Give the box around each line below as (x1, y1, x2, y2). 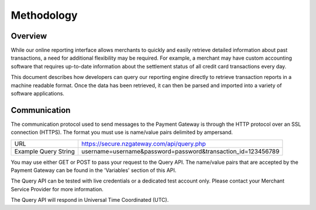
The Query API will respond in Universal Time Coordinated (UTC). (11, 197, 169, 204)
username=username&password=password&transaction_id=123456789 (81, 147, 280, 155)
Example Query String (14, 147, 75, 155)
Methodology (11, 9, 78, 22)
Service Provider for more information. (11, 185, 104, 192)
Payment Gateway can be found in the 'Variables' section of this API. (11, 167, 177, 174)
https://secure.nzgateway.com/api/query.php (81, 139, 206, 147)
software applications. (11, 90, 64, 97)
